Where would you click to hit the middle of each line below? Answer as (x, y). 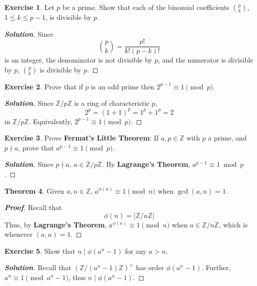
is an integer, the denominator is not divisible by (78, 60)
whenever (19, 234)
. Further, (216, 267)
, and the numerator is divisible (206, 60)
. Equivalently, (51, 121)
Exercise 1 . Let (29, 7)
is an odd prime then (123, 86)
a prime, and (228, 138)
